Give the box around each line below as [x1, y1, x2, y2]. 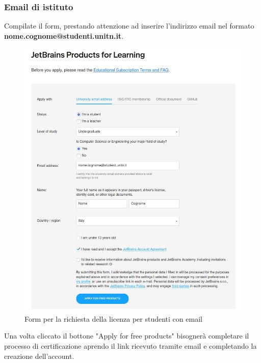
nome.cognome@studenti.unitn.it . [4, 30, 124, 41]
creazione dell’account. [4, 350, 74, 361]
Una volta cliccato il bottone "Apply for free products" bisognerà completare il [4, 330, 249, 341]
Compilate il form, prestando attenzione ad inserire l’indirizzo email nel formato [4, 20, 254, 31]
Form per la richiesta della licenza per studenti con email [24, 313, 202, 324]
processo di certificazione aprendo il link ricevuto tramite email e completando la [4, 341, 257, 351]
